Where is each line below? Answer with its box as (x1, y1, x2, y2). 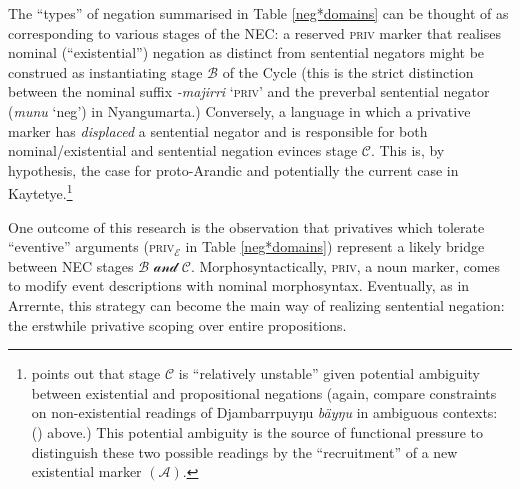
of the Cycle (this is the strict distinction (222, 61, 474, 82)
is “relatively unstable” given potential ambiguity (178, 363, 480, 384)
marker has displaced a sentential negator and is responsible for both (8, 120, 428, 141)
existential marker (31, 461, 142, 482)
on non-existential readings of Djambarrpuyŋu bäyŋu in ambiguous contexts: (31, 402, 498, 423)
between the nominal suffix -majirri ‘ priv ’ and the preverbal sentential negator (8, 81, 490, 102)
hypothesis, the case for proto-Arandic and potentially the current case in (8, 159, 459, 180)
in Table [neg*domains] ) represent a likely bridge (185, 236, 485, 257)
